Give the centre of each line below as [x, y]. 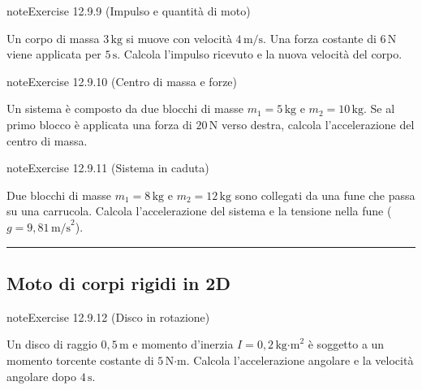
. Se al [379, 108]
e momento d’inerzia [183, 344]
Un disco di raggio [52, 344]
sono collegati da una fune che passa [325, 195]
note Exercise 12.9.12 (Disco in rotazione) [108, 316]
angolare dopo [42, 376]
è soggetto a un [346, 344]
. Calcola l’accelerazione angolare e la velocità [300, 360]
